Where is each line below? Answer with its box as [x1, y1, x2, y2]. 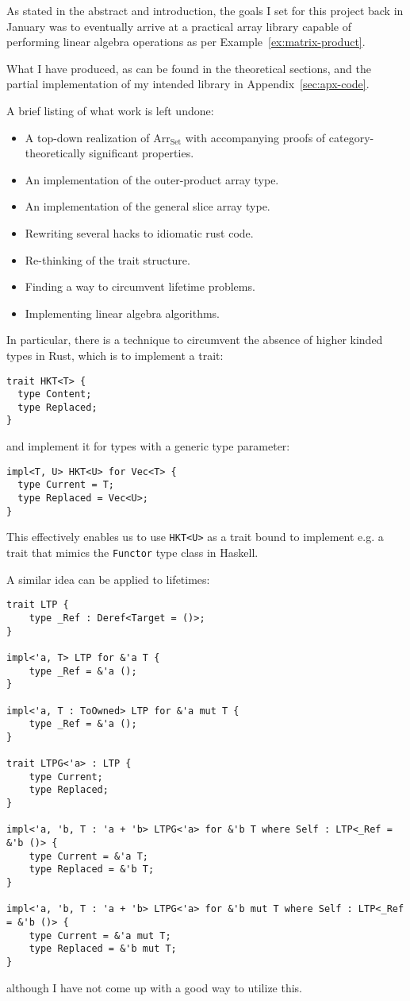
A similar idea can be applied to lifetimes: [6, 570, 210, 587]
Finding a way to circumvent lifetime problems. [25, 278, 255, 295]
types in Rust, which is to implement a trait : [6, 346, 224, 363]
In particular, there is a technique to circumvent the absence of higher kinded [6, 331, 383, 348]
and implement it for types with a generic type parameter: [6, 438, 290, 454]
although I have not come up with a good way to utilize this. [6, 979, 303, 995]
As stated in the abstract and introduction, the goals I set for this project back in [6, 2, 404, 18]
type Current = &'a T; [29, 850, 148, 862]
